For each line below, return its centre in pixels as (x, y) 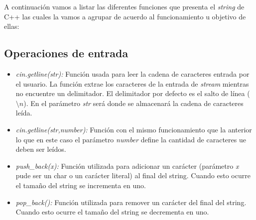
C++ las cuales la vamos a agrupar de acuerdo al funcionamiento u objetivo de (125, 16)
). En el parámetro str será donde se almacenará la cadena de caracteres (133, 103)
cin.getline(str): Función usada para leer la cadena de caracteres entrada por (132, 73)
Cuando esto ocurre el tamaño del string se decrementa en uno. (112, 212)
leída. (24, 113)
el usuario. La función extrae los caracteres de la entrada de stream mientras (132, 83)
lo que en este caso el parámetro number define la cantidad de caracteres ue (131, 139)
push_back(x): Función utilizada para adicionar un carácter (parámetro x (127, 165)
